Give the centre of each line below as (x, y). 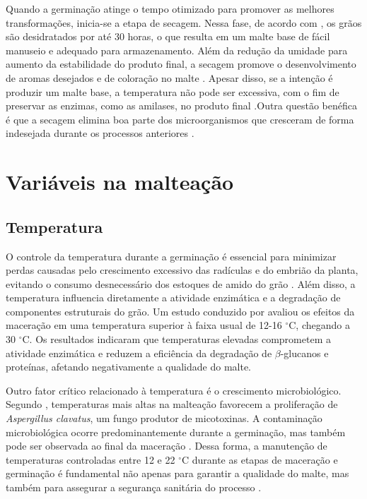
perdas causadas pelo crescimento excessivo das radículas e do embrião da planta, (182, 270)
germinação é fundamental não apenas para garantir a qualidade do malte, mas (177, 473)
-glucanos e (304, 353)
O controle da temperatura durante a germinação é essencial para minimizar (171, 256)
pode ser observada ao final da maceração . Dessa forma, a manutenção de (167, 446)
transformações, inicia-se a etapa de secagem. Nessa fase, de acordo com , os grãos (184, 22)
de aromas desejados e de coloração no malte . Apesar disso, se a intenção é (169, 77)
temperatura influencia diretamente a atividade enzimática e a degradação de (173, 297)
